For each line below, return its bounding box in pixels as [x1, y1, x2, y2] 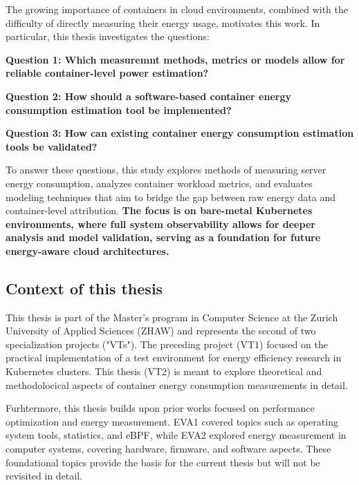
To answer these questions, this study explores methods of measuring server [6, 162, 326, 177]
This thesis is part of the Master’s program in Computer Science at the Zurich [6, 310, 338, 324]
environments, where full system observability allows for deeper [6, 216, 315, 231]
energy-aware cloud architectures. [6, 243, 169, 258]
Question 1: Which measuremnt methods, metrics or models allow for [6, 52, 345, 66]
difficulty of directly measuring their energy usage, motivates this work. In [6, 15, 320, 30]
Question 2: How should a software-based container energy [6, 88, 291, 103]
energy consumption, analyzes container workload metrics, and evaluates [6, 175, 313, 190]
